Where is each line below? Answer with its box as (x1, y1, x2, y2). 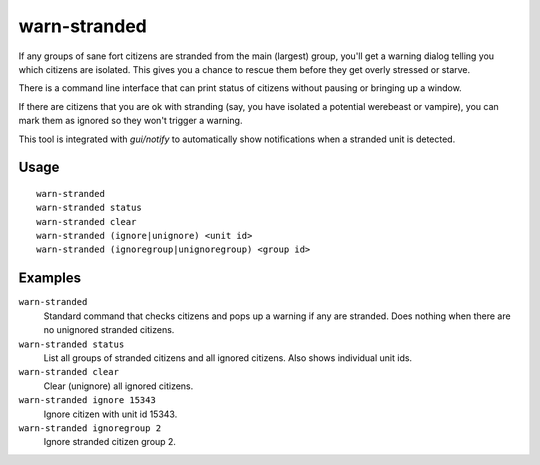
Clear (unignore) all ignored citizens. (43, 380, 194, 392)
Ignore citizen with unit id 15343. (43, 408, 178, 420)
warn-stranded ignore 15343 (18, 395, 157, 406)
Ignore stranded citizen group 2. (43, 436, 177, 448)
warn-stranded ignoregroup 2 (18, 422, 162, 434)
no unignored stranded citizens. (43, 324, 175, 336)
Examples (18, 270, 82, 287)
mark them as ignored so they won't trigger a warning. (18, 115, 243, 127)
